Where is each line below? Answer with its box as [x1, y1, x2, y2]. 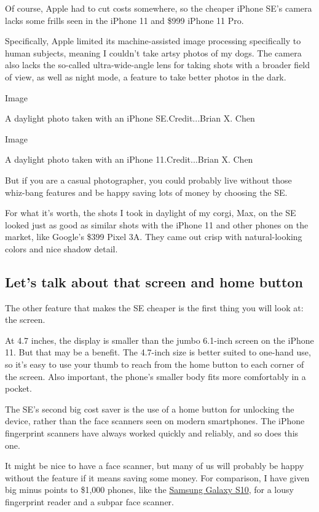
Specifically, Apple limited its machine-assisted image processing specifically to [5, 34, 301, 47]
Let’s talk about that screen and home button [5, 272, 303, 291]
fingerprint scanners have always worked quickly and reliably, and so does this [5, 427, 299, 440]
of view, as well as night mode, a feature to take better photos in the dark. [5, 70, 286, 83]
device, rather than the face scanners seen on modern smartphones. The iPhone [5, 414, 305, 427]
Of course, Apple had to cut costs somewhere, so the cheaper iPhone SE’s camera [5, 2, 312, 14]
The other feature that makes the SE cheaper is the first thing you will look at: [5, 301, 304, 314]
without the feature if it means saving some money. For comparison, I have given [5, 471, 310, 484]
